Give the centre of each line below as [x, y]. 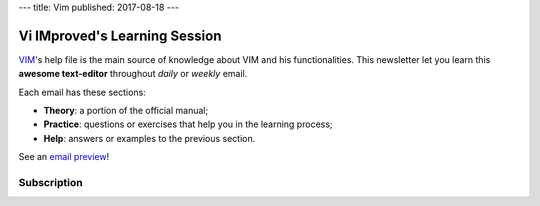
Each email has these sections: [82, 92]
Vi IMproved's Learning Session [120, 35]
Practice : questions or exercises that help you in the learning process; [188, 124]
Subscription [51, 183]
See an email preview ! [64, 157]
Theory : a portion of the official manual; [126, 111]
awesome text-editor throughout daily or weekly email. [133, 74]
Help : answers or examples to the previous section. [149, 138]
